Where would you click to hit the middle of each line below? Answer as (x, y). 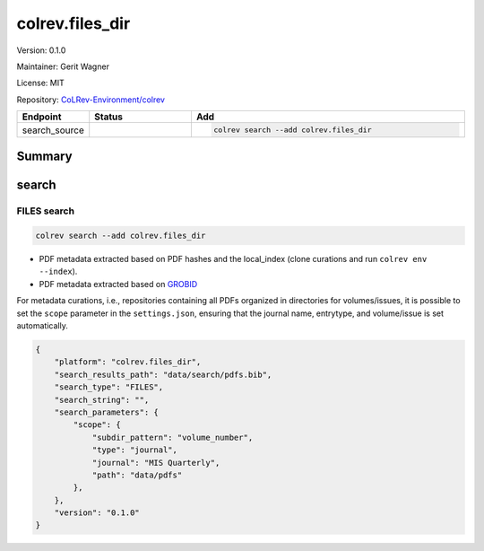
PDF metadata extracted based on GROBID (118, 284)
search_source (53, 130)
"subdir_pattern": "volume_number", (173, 437)
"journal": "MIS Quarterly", (156, 463)
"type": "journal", (135, 450)
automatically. (43, 326)
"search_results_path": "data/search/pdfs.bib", (163, 374)
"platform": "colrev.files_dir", (128, 362)
